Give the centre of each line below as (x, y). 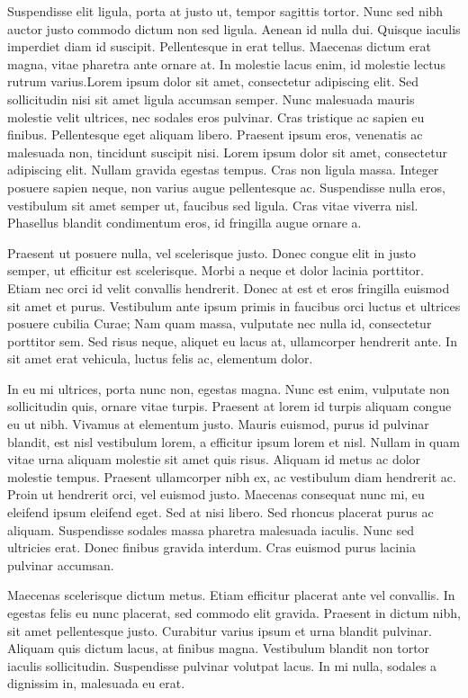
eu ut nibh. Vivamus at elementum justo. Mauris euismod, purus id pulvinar (218, 424)
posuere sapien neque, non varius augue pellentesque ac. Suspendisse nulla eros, (226, 187)
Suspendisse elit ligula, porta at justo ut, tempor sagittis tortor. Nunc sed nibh (225, 11)
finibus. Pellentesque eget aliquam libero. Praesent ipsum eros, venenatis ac (215, 134)
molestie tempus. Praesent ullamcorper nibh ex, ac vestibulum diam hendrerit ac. (232, 476)
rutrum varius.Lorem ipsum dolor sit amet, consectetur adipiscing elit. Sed (213, 81)
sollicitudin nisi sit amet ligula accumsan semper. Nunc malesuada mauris (211, 98)
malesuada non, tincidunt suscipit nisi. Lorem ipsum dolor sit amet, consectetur (227, 152)
